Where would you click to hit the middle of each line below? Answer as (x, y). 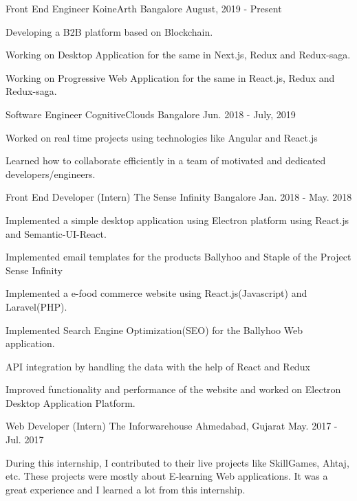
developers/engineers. (51, 174)
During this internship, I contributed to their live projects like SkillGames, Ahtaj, (177, 462)
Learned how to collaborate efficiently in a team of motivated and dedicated (166, 160)
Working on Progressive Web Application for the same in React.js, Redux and (170, 77)
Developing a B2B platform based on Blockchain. (109, 31)
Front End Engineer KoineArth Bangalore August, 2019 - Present (144, 8)
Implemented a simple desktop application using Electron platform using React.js (177, 220)
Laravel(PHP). (36, 306)
